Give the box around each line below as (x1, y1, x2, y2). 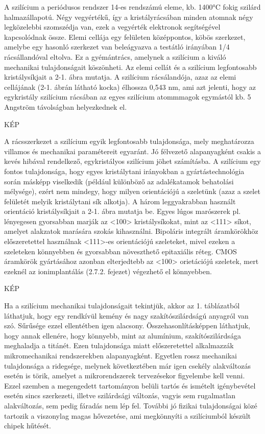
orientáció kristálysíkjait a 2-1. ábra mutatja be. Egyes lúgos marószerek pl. (4, 206, 241, 216)
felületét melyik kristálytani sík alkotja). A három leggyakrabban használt (4, 196, 236, 206)
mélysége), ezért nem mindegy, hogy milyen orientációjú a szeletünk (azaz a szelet (4, 186, 260, 197)
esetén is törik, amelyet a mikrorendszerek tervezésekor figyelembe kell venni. (4, 370, 245, 381)
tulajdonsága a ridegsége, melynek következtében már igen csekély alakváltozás (4, 360, 251, 371)
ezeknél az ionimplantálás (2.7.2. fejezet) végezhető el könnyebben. (4, 266, 212, 276)
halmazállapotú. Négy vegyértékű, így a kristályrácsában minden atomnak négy (4, 11, 253, 22)
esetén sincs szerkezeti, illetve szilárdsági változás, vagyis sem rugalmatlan (4, 390, 235, 401)
